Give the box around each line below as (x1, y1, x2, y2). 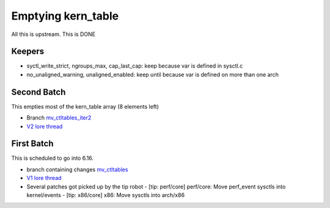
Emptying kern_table (11, 9, 119, 23)
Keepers (11, 46, 45, 57)
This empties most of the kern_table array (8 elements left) (11, 102, 159, 110)
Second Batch (11, 87, 66, 97)
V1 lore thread (26, 174, 62, 182)
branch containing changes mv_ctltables (26, 165, 128, 173)
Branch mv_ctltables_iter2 (26, 114, 92, 121)
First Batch (11, 138, 54, 149)
